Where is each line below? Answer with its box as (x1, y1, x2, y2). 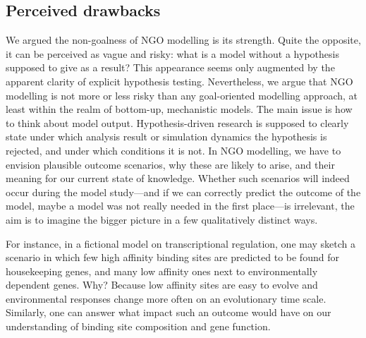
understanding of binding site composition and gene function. (6, 319, 271, 334)
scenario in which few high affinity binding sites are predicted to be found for (6, 250, 339, 265)
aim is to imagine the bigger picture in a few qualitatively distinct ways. (6, 212, 318, 227)
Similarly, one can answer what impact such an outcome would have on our (6, 305, 331, 320)
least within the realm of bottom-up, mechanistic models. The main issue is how (6, 102, 353, 116)
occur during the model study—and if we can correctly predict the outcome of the (6, 184, 361, 199)
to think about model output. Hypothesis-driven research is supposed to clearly (6, 115, 349, 130)
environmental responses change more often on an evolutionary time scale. (6, 291, 327, 306)
